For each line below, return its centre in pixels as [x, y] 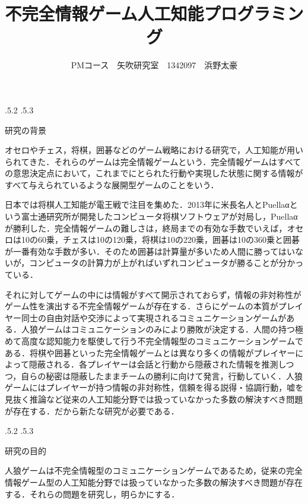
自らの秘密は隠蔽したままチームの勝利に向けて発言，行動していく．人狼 [162, 375]
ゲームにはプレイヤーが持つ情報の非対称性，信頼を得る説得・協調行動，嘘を [154, 387]
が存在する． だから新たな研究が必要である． [92, 411]
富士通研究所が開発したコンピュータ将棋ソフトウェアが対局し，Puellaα [159, 216]
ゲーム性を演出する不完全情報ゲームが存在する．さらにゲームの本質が [142, 306]
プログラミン [254, 13]
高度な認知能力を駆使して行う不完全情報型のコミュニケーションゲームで [162, 341]
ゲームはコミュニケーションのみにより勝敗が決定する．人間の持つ [166, 329]
